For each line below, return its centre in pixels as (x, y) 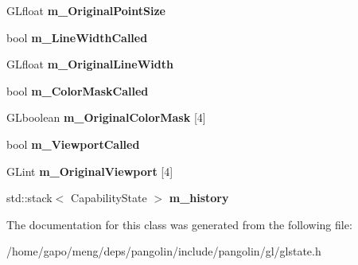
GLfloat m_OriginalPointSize (86, 10)
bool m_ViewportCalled (73, 144)
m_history (199, 198)
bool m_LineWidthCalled (77, 37)
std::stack (29, 198)
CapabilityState (109, 198)
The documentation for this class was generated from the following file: (179, 224)
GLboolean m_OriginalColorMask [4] (106, 117)
